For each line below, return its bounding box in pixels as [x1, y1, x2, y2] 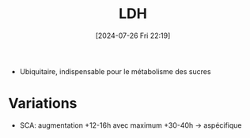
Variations [8, 95, 78, 113]
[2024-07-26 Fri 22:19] [95, 31, 171, 40]
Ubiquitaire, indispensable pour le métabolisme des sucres [19, 66, 211, 76]
